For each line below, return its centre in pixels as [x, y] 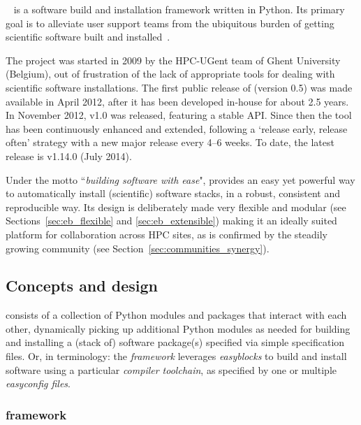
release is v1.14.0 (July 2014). [69, 156]
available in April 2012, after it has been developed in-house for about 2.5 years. [177, 101]
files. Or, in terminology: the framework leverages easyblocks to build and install [176, 356]
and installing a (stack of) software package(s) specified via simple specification [175, 342]
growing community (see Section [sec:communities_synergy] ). [138, 248]
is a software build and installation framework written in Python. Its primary [179, 9]
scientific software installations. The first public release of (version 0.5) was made [179, 87]
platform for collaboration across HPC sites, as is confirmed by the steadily [167, 234]
